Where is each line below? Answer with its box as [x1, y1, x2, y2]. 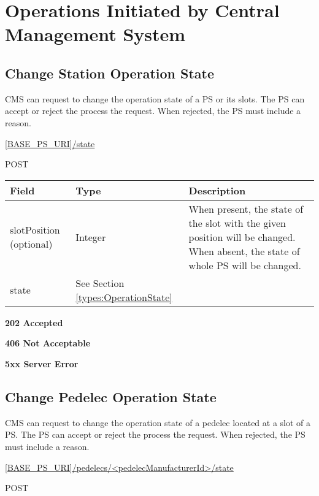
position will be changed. [188, 229, 296, 244]
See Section [75, 275, 125, 290]
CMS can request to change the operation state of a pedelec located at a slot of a [5, 416, 311, 429]
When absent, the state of [188, 243, 300, 258]
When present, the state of [188, 201, 304, 216]
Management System [5, 21, 186, 47]
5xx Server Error [5, 357, 79, 370]
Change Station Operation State [5, 63, 214, 82]
